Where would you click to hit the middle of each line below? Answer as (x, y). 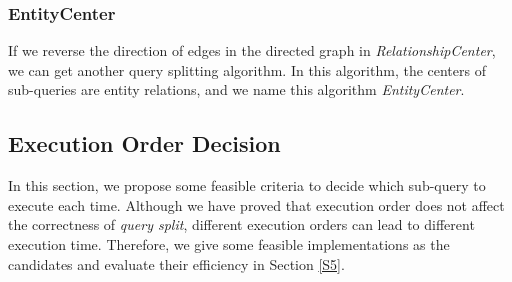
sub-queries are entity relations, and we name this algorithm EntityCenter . (236, 89)
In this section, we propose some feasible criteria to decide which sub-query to (247, 185)
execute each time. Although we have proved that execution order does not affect (256, 204)
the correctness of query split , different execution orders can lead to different (241, 224)
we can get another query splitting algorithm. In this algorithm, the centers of (247, 69)
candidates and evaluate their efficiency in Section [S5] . (176, 263)
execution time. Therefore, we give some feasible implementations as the (229, 243)
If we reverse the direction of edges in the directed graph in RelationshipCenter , (252, 50)
